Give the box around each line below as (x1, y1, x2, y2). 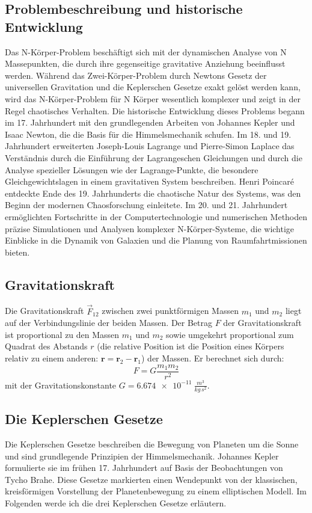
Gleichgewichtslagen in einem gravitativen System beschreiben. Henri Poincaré (5, 175, 294, 188)
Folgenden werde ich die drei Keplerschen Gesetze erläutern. (5, 497, 227, 509)
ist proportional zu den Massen (5, 328, 120, 340)
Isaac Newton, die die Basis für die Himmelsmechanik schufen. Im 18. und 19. (5, 127, 292, 140)
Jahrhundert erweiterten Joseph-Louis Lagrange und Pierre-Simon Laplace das (5, 140, 295, 152)
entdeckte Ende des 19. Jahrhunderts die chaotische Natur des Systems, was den (5, 186, 301, 199)
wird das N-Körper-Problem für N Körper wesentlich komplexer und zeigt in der (5, 92, 301, 105)
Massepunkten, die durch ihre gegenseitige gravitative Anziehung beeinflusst (5, 57, 286, 70)
